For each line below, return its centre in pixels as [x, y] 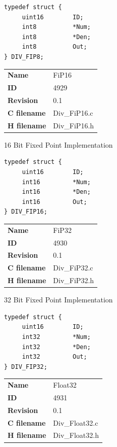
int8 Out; [54, 47]
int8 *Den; [56, 37]
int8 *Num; [56, 27]
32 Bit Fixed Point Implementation [58, 300]
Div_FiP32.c [73, 268]
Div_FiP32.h [74, 280]
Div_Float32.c [76, 422]
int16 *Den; [56, 192]
